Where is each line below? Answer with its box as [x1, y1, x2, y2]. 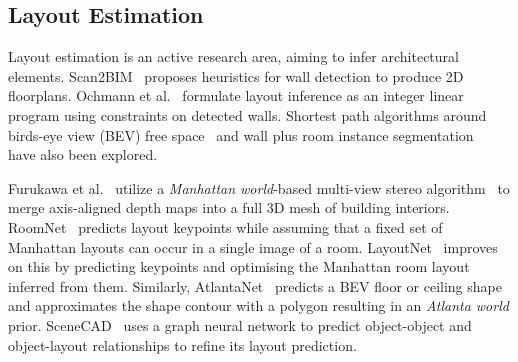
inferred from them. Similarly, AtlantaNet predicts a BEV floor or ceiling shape [8, 275, 502, 296]
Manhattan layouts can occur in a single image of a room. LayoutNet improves [8, 236, 498, 257]
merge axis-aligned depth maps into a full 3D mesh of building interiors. [8, 197, 450, 218]
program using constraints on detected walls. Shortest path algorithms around [8, 104, 487, 125]
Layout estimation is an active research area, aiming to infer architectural [8, 46, 459, 67]
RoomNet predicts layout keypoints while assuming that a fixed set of [8, 216, 443, 237]
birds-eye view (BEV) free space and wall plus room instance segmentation [8, 124, 474, 145]
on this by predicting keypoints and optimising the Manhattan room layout [8, 256, 470, 277]
